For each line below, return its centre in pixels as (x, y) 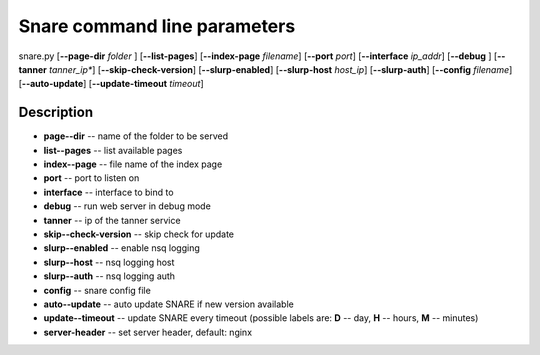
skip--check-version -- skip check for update (139, 234)
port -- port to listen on (91, 178)
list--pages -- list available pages (113, 150)
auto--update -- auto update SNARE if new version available (168, 304)
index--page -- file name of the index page (133, 164)
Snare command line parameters (157, 26)
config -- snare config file (97, 290)
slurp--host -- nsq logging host (109, 262)
